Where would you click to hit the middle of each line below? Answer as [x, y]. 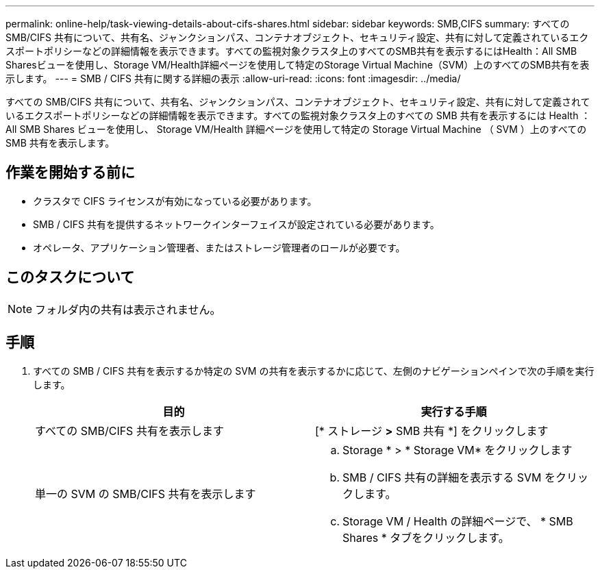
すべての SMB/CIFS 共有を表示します [129, 430]
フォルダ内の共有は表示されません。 [128, 309]
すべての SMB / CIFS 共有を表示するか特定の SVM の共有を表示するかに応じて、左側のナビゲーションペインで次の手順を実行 [314, 371]
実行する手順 [454, 411]
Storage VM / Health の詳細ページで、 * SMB [458, 521]
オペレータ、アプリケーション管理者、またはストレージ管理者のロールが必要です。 [219, 247]
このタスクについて [70, 277]
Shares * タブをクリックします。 [426, 537]
